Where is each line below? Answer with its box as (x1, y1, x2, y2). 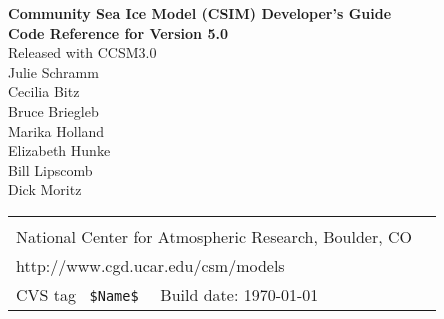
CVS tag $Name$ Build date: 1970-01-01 (16, 282, 319, 306)
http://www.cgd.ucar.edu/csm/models (16, 253, 285, 277)
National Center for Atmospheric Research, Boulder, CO (16, 224, 412, 248)
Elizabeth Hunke (8, 140, 111, 161)
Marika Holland (8, 120, 105, 141)
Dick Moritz (8, 179, 82, 200)
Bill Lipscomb (8, 159, 93, 180)
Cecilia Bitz (8, 81, 80, 102)
